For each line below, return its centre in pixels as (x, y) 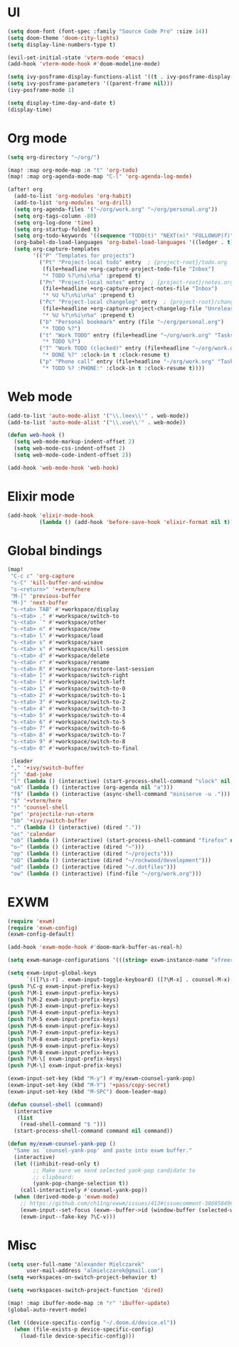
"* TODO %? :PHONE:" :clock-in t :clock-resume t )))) (123, 368)
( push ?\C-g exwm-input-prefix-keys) (63, 986)
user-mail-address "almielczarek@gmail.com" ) (95, 1271)
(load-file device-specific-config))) (78, 1336)
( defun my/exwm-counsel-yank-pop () (62, 1144)
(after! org (25, 189)
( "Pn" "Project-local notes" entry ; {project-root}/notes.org (136, 282)
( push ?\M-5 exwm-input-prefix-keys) (63, 1020)
